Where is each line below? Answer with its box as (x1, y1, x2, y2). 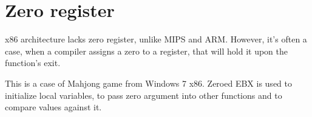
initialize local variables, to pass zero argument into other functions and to (5, 89, 282, 101)
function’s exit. (5, 56, 61, 69)
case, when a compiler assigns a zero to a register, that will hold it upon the (5, 44, 288, 57)
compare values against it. (5, 101, 102, 113)
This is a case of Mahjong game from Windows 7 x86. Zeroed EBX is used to (5, 76, 292, 89)
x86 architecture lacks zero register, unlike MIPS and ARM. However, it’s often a (5, 33, 307, 45)
